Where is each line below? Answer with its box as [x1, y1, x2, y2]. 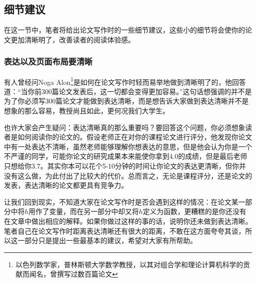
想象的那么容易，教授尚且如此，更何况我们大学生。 [4, 106, 169, 116]
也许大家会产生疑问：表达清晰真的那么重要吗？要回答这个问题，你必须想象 [4, 122, 245, 132]
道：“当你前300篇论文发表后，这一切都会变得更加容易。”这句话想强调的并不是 [4, 86, 252, 96]
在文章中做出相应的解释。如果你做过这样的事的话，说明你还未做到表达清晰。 [4, 215, 252, 226]
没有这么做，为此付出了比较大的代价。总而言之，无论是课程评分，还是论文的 [4, 170, 252, 180]
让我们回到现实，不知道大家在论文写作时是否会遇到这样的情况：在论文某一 [4, 196, 245, 207]
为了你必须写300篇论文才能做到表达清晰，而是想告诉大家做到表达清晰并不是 [4, 96, 249, 106]
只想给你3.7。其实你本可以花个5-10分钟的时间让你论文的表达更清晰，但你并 [4, 161, 246, 171]
